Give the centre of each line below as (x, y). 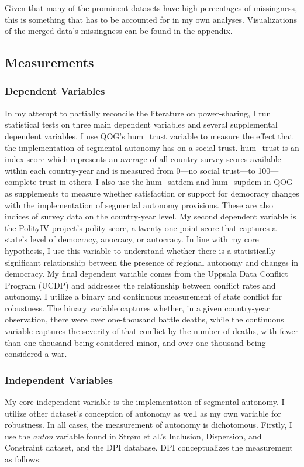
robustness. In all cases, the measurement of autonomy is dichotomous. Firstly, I (148, 425)
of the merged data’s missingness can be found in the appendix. (119, 31)
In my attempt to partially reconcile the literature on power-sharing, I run (138, 113)
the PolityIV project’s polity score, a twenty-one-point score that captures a (141, 227)
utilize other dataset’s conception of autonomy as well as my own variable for (143, 413)
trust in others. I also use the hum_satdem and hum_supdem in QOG (166, 182)
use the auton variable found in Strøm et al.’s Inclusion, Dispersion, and (133, 436)
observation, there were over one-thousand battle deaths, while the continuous (144, 319)
